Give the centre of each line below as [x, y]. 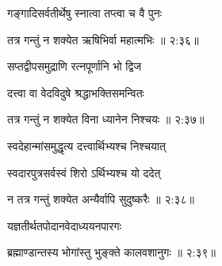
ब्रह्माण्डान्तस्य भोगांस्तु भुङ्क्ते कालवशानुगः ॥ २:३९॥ [111, 252]
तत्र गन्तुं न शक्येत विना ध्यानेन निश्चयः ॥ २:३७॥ [106, 119]
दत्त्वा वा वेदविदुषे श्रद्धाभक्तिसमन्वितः [76, 92]
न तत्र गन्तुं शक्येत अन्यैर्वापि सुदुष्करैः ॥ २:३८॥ [101, 199]
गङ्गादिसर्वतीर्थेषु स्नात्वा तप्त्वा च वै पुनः [85, 13]
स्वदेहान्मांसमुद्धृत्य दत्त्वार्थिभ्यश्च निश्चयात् [86, 145]
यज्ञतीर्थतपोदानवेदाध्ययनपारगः [65, 225]
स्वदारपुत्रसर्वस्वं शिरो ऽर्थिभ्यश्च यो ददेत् [84, 172]
